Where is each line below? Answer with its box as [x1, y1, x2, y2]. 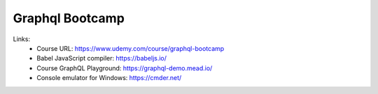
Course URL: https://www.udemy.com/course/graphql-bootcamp [36, 44, 225, 52]
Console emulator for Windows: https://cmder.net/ [36, 74, 182, 82]
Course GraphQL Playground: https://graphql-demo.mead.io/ [36, 63, 213, 72]
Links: [13, 35, 31, 43]
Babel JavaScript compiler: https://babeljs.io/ [36, 54, 167, 63]
